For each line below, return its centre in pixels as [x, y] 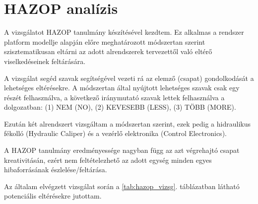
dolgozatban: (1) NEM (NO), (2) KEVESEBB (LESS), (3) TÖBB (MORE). [120, 107]
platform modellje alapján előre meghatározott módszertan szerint [105, 41]
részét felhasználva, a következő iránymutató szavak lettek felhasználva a [114, 97]
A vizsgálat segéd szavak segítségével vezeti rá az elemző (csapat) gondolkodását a [129, 78]
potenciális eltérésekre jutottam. [53, 196]
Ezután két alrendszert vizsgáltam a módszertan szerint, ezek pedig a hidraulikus [127, 123]
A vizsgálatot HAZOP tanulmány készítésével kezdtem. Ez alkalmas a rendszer [124, 32]
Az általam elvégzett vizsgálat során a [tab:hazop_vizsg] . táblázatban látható [122, 186]
